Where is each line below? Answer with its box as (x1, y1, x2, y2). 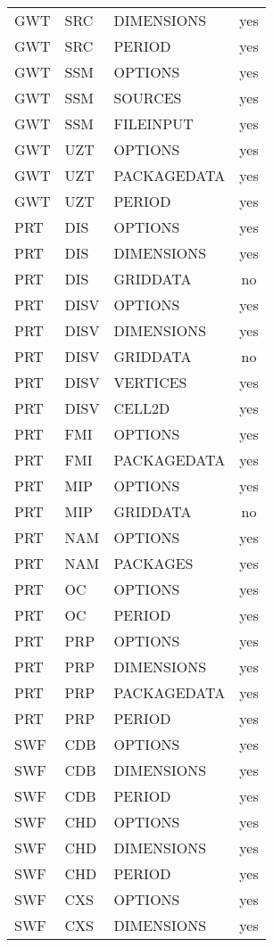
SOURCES (113, 87, 182, 108)
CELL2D (113, 398, 170, 418)
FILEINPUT (113, 113, 194, 134)
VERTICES (113, 372, 187, 392)
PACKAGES (113, 553, 194, 573)
